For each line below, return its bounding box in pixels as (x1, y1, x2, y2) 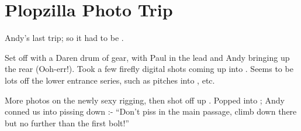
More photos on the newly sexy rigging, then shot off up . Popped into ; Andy (5, 94, 285, 106)
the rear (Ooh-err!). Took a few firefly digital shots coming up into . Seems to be (5, 63, 293, 75)
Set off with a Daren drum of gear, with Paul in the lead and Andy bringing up (5, 51, 290, 63)
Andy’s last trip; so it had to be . (5, 32, 124, 44)
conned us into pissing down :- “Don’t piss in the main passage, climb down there (5, 105, 297, 118)
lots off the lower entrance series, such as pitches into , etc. (5, 74, 215, 86)
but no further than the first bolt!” (5, 116, 129, 129)
